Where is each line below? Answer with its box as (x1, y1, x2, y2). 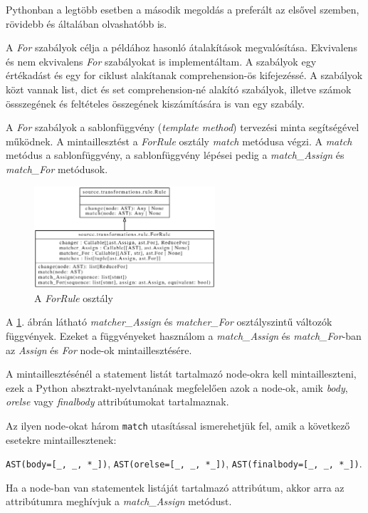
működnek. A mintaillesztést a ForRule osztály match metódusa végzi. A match (6, 133, 352, 148)
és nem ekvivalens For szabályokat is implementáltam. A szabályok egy (6, 53, 317, 68)
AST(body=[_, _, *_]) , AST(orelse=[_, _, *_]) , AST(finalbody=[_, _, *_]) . (6, 456, 362, 471)
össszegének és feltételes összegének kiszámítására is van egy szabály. (6, 95, 305, 110)
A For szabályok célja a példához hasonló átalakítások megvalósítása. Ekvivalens (6, 40, 357, 55)
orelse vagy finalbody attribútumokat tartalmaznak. (6, 394, 229, 409)
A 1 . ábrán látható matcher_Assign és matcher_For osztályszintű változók (6, 314, 332, 329)
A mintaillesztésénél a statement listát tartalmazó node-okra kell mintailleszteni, (6, 366, 357, 381)
